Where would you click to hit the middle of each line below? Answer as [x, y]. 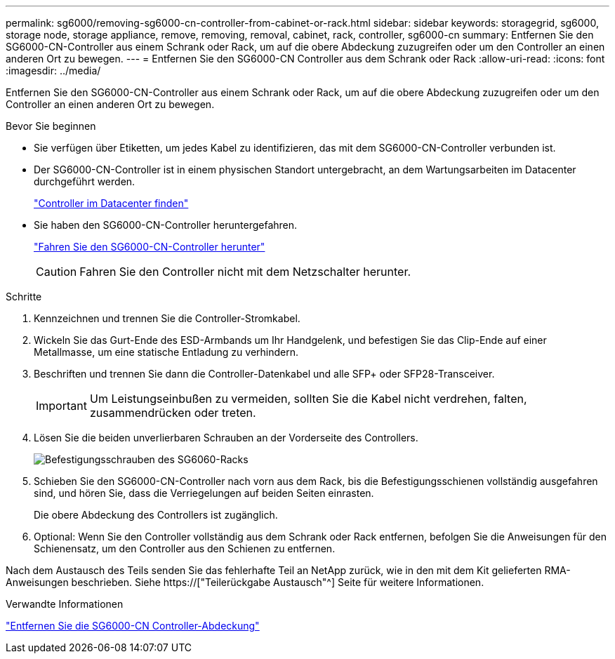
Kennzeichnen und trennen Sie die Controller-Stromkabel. [167, 318]
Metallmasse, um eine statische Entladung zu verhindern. [166, 352]
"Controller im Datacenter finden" [111, 203]
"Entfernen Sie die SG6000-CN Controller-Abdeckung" [133, 626]
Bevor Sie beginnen [51, 126]
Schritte [24, 297]
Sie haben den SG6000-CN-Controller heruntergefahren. [166, 225]
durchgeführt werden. [85, 181]
